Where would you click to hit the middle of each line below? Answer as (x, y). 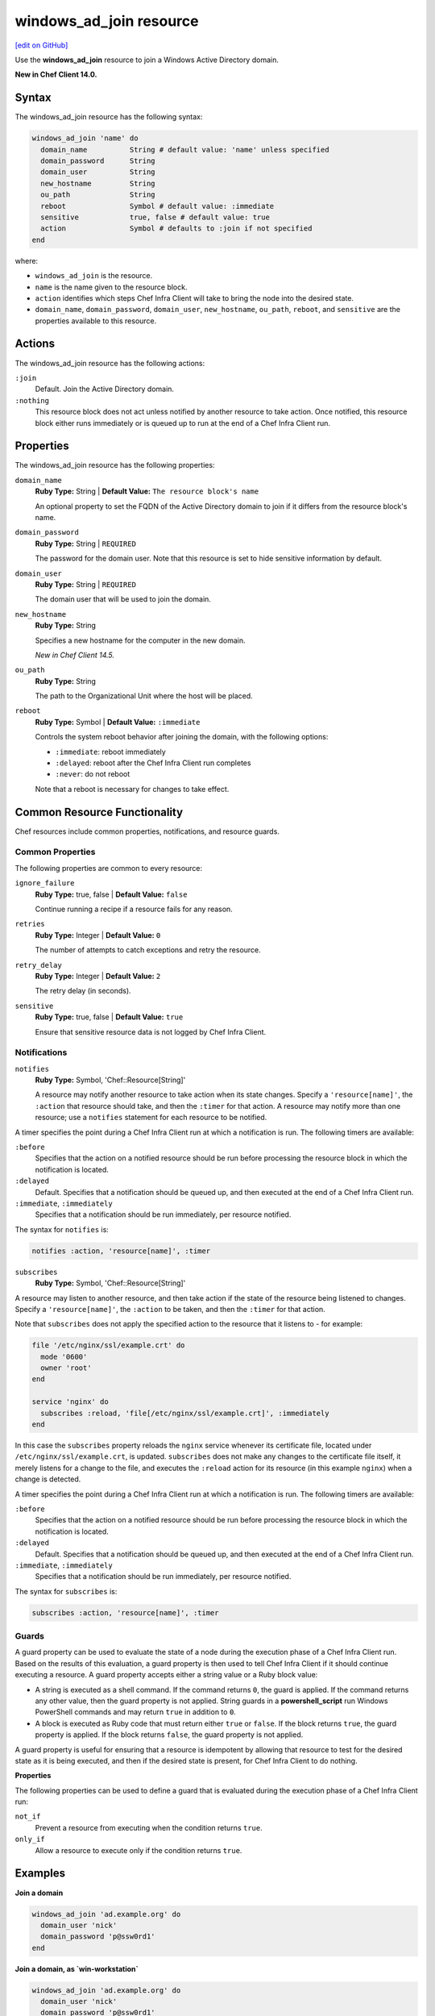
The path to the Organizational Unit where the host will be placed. (144, 696)
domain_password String (98, 161)
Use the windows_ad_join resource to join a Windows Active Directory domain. (147, 60)
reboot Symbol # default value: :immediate (157, 206)
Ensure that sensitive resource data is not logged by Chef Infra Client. (151, 1031)
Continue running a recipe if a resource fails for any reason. (134, 909)
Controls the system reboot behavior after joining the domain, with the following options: (182, 737)
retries (30, 924)
